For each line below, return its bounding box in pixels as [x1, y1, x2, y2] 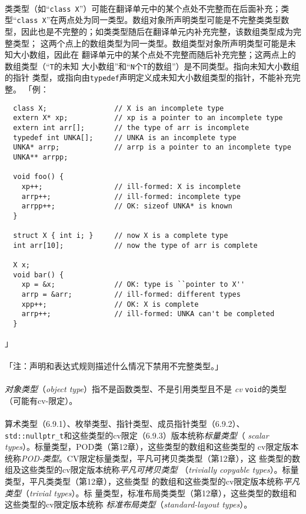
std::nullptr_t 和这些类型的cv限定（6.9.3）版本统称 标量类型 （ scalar [5, 429, 269, 441]
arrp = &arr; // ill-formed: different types [21, 290, 241, 299]
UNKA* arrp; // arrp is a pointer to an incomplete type [13, 143, 291, 152]
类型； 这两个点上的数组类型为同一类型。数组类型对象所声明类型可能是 [12, 37, 288, 49]
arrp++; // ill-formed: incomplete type [21, 192, 241, 201]
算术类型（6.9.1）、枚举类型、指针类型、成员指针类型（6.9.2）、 [5, 417, 245, 429]
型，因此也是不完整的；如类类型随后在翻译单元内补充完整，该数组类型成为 [5, 25, 293, 37]
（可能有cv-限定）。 [5, 394, 78, 406]
